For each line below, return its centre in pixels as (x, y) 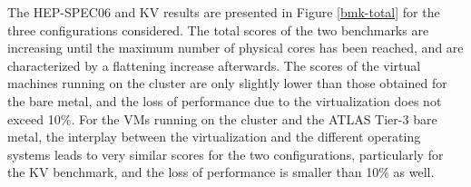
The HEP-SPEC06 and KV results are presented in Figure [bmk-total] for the (224, 12)
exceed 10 (34, 118)
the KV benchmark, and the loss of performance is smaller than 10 (193, 172)
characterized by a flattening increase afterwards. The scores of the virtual (214, 65)
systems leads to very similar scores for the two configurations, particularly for (226, 154)
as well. (414, 172)
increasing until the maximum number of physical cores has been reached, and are (235, 48)
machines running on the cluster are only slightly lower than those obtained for (227, 83)
